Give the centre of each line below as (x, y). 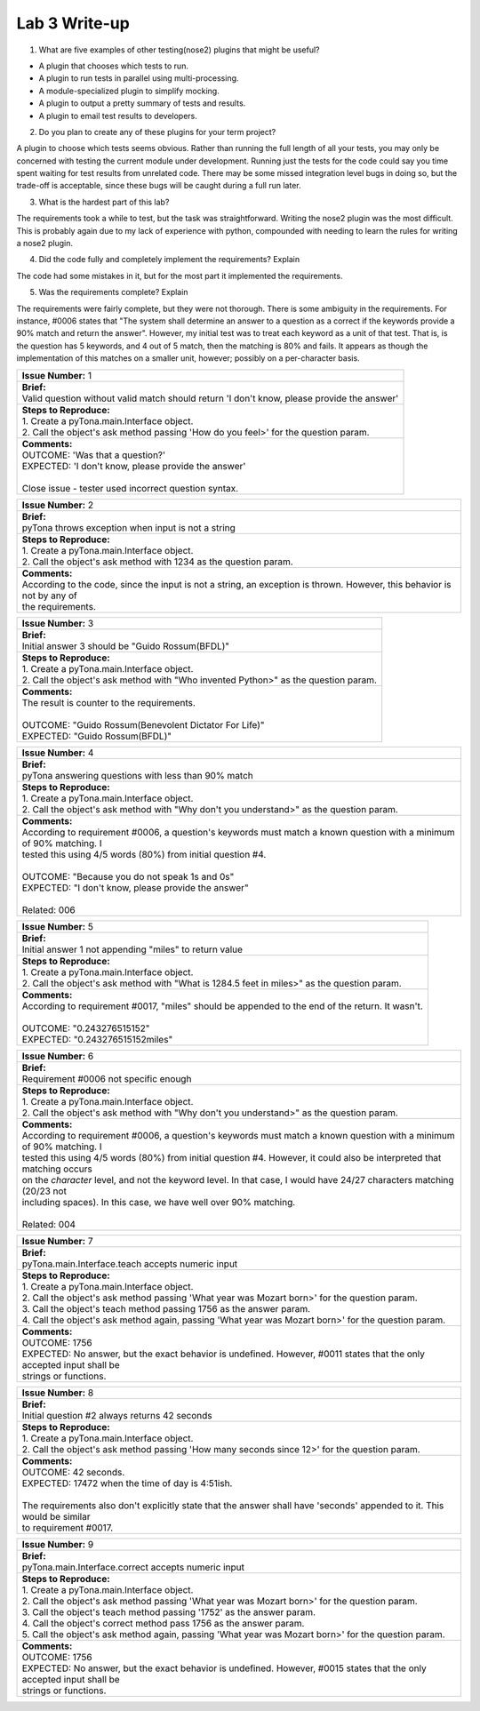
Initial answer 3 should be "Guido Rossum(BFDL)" (126, 646)
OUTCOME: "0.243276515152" (86, 1028)
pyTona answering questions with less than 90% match (137, 775)
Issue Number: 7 (57, 1241)
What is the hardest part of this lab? (104, 202)
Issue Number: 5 (57, 926)
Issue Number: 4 (58, 753)
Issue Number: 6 (58, 1056)
